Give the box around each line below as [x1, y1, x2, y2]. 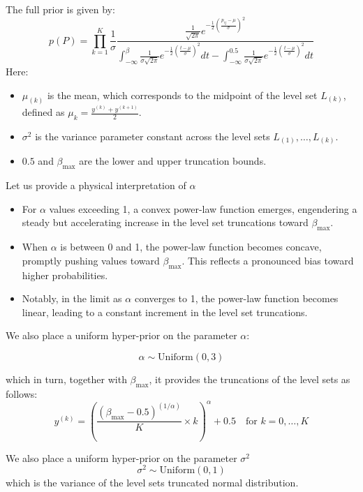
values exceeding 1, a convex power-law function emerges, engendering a [49, 201, 357, 216]
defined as [22, 105, 65, 119]
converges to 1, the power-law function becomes [134, 291, 339, 306]
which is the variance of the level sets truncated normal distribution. [6, 475, 299, 490]
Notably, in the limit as [22, 291, 122, 306]
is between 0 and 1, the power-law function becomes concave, [60, 239, 322, 254]
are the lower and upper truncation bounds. [79, 154, 267, 168]
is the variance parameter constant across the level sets [35, 128, 270, 143]
